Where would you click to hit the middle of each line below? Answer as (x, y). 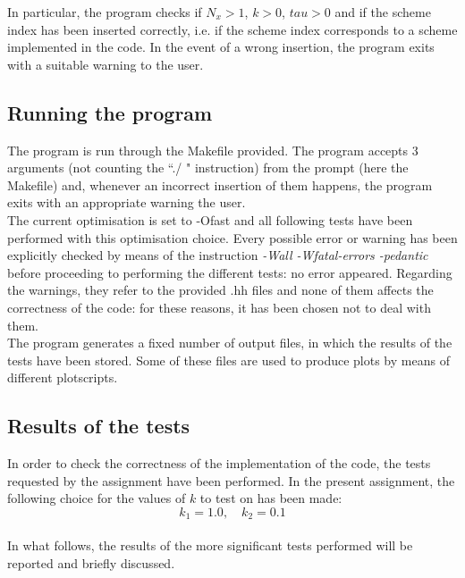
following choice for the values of (97, 498)
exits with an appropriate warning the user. (127, 202)
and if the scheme (383, 12)
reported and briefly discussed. (91, 562)
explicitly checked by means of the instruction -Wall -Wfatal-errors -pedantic (218, 255)
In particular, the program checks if (105, 12)
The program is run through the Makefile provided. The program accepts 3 (213, 150)
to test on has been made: (271, 498)
